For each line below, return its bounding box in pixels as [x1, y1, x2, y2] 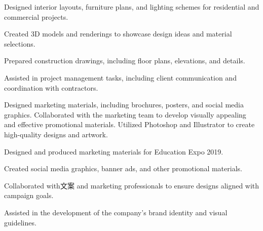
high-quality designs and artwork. [4, 129, 108, 139]
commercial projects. [4, 11, 68, 22]
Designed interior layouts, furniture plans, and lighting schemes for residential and [4, 2, 259, 12]
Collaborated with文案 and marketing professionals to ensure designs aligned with [4, 180, 259, 190]
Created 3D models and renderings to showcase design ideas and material [4, 28, 232, 39]
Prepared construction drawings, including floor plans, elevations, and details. [4, 55, 245, 66]
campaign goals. [4, 190, 54, 201]
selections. [4, 38, 35, 49]
